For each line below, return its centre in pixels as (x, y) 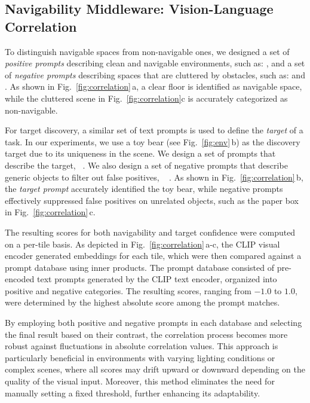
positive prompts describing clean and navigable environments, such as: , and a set (155, 63)
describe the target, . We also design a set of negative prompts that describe (146, 165)
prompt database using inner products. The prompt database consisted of (139, 267)
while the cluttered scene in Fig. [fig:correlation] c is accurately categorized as (146, 98)
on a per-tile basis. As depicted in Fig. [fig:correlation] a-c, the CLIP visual (142, 244)
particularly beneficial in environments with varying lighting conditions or (140, 357)
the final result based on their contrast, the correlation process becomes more (146, 334)
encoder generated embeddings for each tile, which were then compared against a (153, 256)
